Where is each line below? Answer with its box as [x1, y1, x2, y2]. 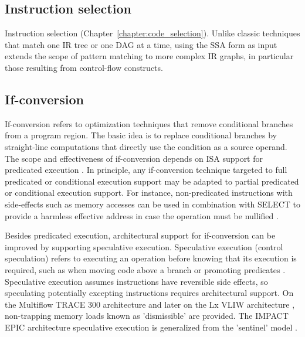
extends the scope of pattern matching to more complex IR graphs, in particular [5, 50, 294, 62]
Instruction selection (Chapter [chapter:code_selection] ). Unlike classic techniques [5, 27, 300, 39]
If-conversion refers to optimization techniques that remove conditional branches [5, 117, 293, 130]
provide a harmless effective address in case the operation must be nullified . [5, 209, 279, 222]
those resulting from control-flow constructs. [5, 61, 163, 73]
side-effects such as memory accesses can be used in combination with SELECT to [5, 198, 300, 210]
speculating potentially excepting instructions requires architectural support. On [5, 287, 294, 299]
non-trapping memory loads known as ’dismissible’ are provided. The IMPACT [5, 309, 289, 322]
